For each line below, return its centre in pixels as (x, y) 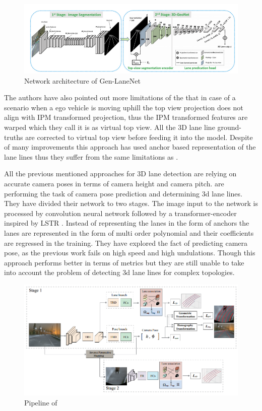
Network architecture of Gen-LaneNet (82, 80)
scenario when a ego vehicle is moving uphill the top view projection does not (124, 107)
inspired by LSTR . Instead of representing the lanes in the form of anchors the (127, 223)
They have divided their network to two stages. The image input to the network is (131, 203)
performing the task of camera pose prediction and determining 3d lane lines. (123, 193)
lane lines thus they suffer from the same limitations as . (91, 156)
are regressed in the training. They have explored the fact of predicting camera (126, 243)
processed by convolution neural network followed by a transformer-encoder (120, 213)
